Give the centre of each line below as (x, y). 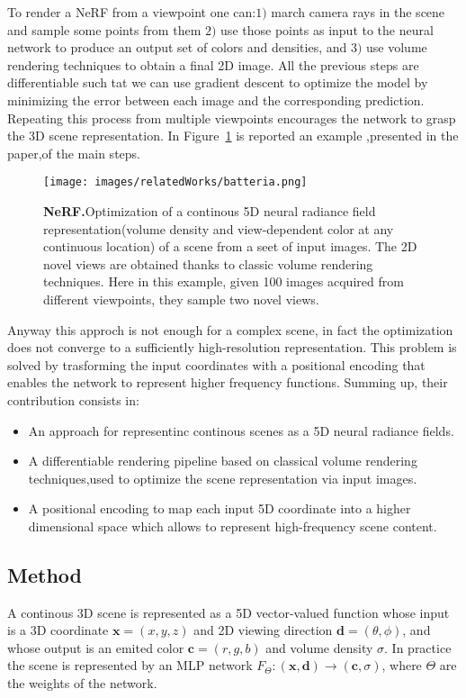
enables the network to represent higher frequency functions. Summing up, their (228, 382)
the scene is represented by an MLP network (130, 665)
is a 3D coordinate (58, 630)
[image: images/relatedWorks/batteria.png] (175, 182)
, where (402, 665)
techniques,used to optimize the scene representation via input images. (223, 478)
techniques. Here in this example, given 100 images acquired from (224, 281)
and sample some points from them (104, 29)
